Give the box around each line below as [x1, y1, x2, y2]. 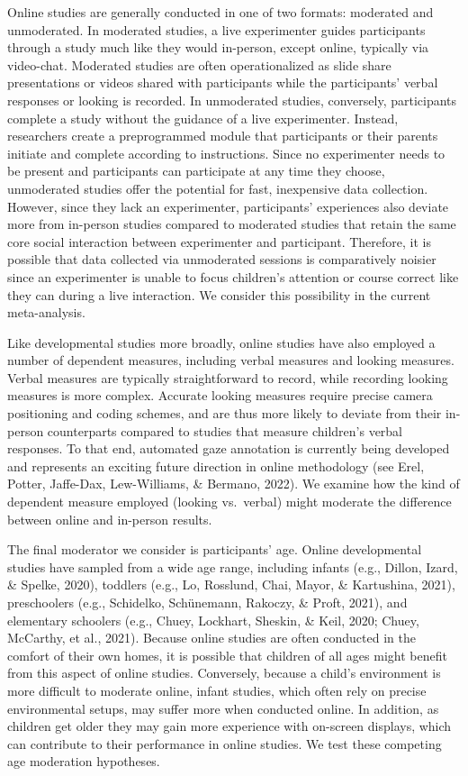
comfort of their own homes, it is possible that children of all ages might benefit [7, 645, 447, 664]
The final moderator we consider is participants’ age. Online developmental [7, 540, 422, 559]
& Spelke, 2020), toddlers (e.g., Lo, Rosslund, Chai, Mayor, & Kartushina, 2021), [7, 575, 455, 594]
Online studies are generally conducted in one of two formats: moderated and [7, 3, 434, 21]
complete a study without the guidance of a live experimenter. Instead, [7, 108, 399, 127]
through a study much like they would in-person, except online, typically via [7, 38, 429, 57]
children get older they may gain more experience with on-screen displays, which [7, 717, 452, 735]
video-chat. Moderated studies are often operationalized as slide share [7, 55, 391, 74]
